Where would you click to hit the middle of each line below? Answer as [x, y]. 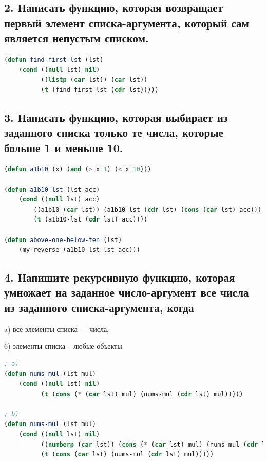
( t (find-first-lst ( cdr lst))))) [100, 90]
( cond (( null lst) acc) [59, 200]
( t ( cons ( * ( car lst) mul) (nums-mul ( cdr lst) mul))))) [142, 394]
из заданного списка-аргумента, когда [99, 307]
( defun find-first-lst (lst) [54, 59]
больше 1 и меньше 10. [64, 147]
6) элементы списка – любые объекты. [64, 346]
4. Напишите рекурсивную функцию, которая [120, 277]
